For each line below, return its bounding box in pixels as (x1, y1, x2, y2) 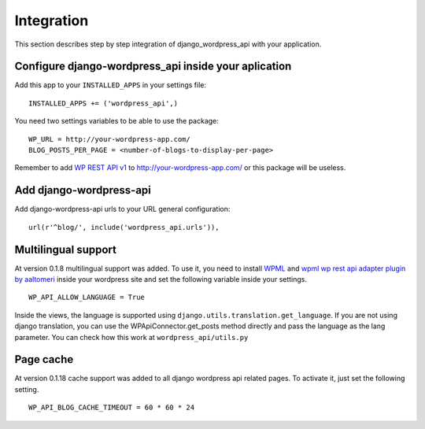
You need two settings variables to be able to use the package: (14, 116, 220, 126)
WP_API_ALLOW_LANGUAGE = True (28, 293, 146, 302)
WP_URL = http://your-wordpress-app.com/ (28, 135, 190, 143)
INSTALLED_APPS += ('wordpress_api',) (28, 98, 179, 108)
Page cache (14, 353, 74, 366)
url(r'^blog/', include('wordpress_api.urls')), (28, 223, 220, 231)
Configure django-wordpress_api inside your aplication (14, 60, 292, 73)
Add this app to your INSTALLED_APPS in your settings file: (14, 80, 206, 90)
